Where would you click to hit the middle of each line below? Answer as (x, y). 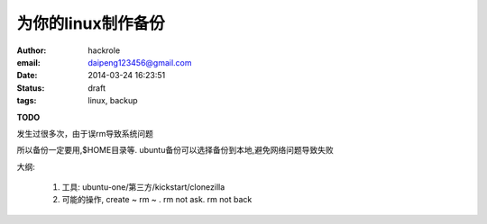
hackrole (104, 50)
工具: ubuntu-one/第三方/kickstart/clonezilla (143, 187)
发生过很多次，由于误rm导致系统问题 (85, 133)
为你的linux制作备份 (91, 23)
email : (28, 62)
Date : (27, 76)
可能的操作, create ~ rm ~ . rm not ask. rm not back (157, 200)
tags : (27, 101)
